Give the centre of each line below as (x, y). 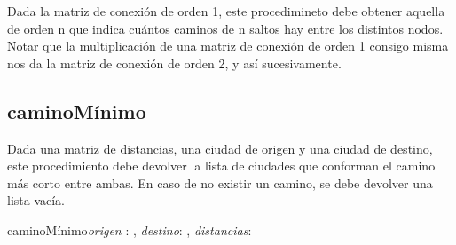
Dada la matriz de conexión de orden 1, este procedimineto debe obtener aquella (226, 11)
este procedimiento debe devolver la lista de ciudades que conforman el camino (221, 166)
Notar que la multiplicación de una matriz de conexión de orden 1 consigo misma (228, 46)
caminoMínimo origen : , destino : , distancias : (130, 229)
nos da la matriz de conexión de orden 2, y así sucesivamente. (174, 63)
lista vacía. (36, 200)
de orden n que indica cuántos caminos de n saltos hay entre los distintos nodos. (225, 28)
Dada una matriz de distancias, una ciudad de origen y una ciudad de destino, (220, 148)
